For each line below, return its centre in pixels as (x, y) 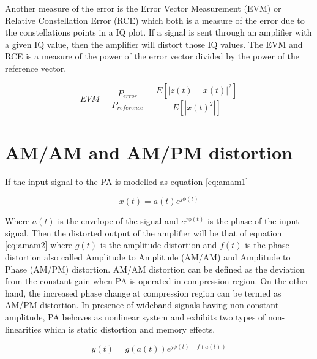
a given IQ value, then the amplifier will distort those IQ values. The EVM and (154, 44)
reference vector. (36, 68)
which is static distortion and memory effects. (129, 329)
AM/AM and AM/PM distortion (149, 152)
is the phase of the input (253, 221)
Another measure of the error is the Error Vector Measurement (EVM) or (143, 8)
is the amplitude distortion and (158, 245)
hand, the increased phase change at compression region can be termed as (143, 293)
